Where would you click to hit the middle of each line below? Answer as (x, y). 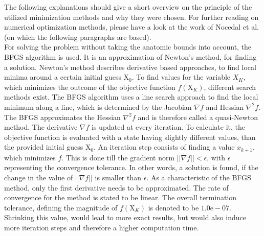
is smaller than (118, 177)
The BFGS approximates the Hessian (62, 117)
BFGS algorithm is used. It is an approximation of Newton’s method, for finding (130, 56)
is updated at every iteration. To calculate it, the (169, 127)
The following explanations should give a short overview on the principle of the (128, 7)
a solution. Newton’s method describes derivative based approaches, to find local (130, 67)
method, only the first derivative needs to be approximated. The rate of (116, 187)
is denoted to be (173, 207)
